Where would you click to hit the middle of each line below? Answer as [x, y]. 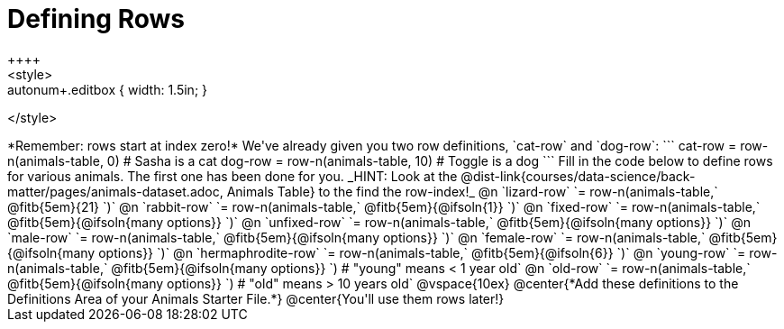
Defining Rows [96, 19]
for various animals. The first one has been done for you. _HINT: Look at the [232, 176]
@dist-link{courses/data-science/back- [578, 176]
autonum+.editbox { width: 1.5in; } [108, 89]
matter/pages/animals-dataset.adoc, [115, 191]
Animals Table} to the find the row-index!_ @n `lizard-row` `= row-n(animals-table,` [472, 191]
